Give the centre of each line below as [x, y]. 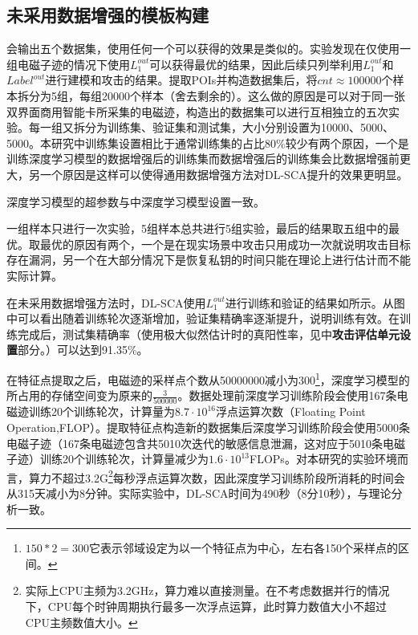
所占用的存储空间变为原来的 [79, 395]
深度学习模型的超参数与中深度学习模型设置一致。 [136, 201]
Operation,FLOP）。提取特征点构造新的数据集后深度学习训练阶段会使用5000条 [209, 427]
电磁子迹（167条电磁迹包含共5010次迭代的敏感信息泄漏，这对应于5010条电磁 [206, 443]
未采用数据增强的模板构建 [108, 15]
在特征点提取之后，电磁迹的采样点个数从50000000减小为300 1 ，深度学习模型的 [208, 378]
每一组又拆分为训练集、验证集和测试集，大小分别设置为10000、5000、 [211, 127]
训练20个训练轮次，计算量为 [101, 411]
